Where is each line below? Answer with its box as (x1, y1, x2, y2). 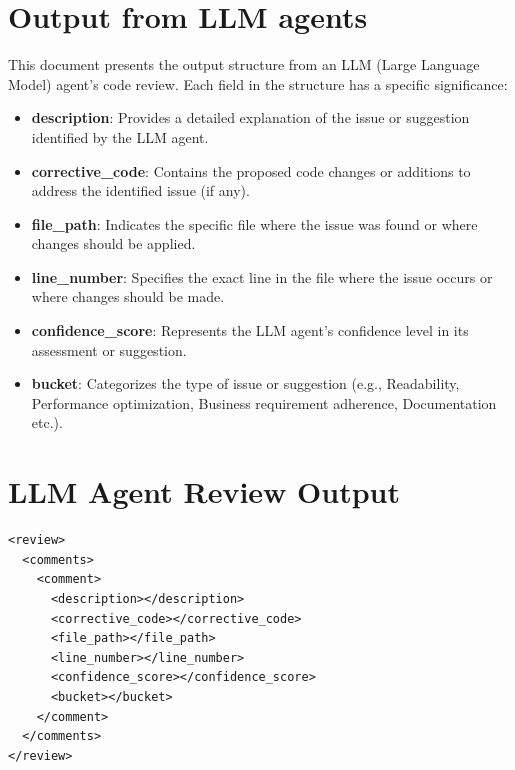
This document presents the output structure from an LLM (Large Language (8, 54, 480, 75)
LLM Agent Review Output (8, 471, 400, 512)
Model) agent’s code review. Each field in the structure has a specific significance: (8, 73, 508, 94)
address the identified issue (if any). (31, 180, 250, 201)
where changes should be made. (31, 286, 225, 307)
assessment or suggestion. (31, 339, 187, 360)
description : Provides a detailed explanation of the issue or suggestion (31, 107, 470, 128)
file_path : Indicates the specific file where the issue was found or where (31, 213, 478, 234)
